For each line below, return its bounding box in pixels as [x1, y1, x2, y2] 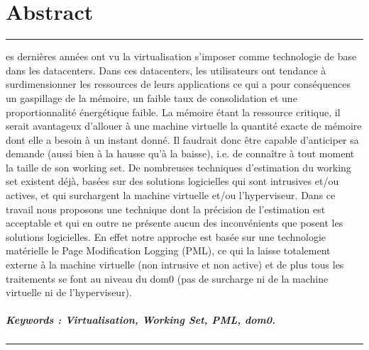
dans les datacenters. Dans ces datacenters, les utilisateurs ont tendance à [6, 62, 326, 77]
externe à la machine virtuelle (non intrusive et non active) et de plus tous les [6, 257, 344, 272]
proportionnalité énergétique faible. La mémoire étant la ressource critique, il [6, 104, 341, 119]
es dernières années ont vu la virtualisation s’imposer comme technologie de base [6, 49, 357, 64]
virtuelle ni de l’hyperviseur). [6, 285, 132, 300]
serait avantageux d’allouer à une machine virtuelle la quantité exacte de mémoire [6, 118, 362, 133]
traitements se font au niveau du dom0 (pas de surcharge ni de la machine [6, 271, 329, 286]
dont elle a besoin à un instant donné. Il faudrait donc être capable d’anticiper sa [6, 132, 359, 147]
